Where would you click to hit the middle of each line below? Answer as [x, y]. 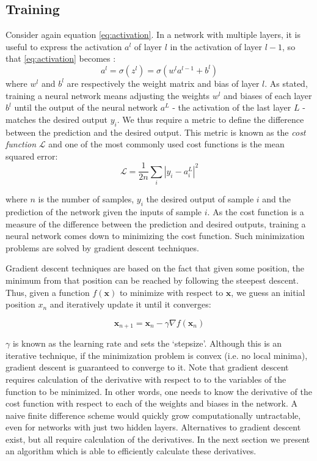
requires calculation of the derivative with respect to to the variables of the [146, 379]
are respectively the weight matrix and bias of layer [163, 83]
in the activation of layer [216, 46]
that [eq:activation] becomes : [61, 58]
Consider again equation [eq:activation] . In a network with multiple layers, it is [153, 35]
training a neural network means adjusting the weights [108, 95]
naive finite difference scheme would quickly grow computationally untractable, [153, 415]
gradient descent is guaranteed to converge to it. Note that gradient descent [147, 367]
